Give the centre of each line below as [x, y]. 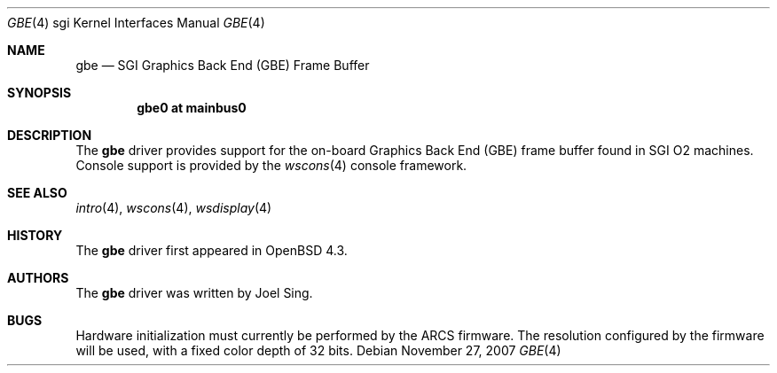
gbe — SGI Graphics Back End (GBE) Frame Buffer [223, 65]
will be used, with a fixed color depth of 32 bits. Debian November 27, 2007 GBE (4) [318, 350]
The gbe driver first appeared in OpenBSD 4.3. [212, 250]
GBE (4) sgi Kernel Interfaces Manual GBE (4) [136, 23]
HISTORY [35, 235]
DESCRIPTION [50, 135]
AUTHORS [38, 278]
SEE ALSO [37, 193]
